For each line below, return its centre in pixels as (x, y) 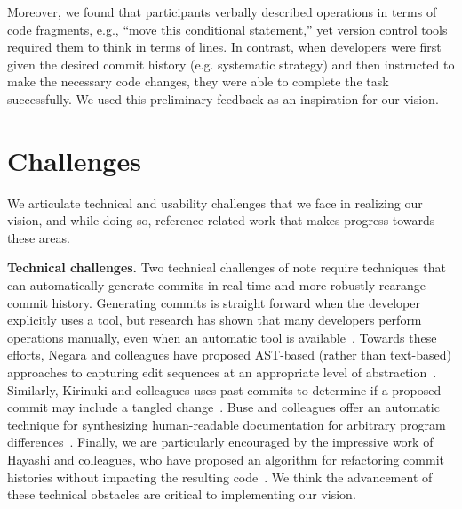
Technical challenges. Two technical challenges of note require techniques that (227, 267)
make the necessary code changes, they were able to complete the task (198, 81)
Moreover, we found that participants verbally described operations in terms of (222, 12)
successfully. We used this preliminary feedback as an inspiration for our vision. (223, 98)
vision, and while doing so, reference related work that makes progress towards (221, 220)
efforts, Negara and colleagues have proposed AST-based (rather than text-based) (229, 355)
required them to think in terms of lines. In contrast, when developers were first (224, 47)
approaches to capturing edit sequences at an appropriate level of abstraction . (222, 372)
